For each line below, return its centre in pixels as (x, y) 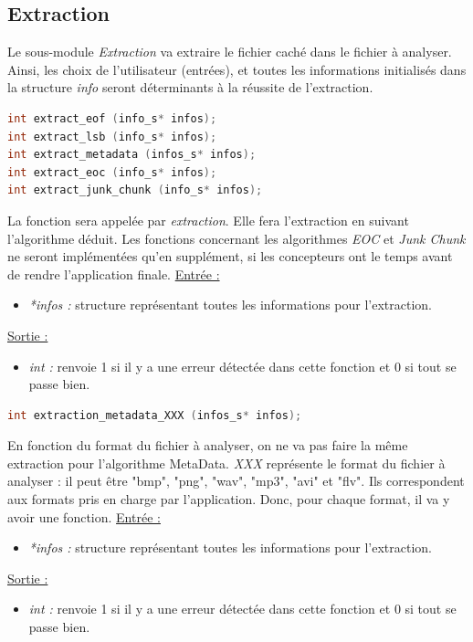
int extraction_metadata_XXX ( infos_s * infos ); (155, 415)
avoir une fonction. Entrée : (84, 516)
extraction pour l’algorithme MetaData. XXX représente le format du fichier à (226, 463)
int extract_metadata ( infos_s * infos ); (132, 155)
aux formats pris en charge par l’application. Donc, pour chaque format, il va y (229, 499)
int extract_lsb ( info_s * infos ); (112, 137)
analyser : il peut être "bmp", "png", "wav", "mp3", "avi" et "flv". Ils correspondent (236, 481)
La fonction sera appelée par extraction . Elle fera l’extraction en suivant (208, 220)
